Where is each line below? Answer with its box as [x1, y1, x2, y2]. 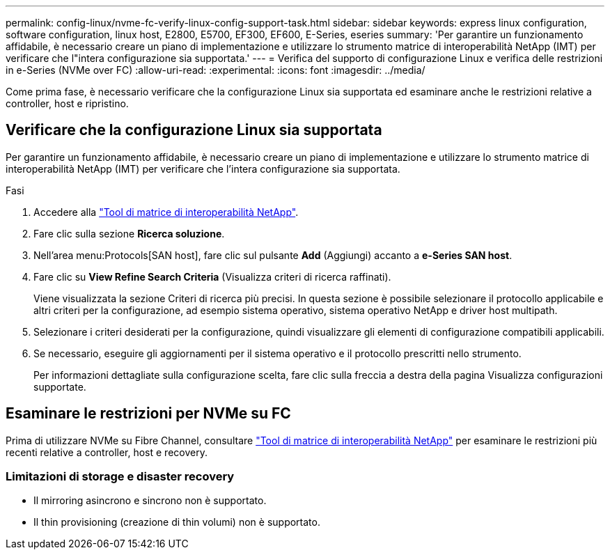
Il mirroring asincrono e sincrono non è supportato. [33, 494, 267, 507]
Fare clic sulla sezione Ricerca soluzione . [33, 227, 225, 240]
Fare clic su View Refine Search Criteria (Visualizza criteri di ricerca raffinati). [33, 270, 391, 283]
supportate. [33, 380, 86, 393]
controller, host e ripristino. [6, 97, 129, 109]
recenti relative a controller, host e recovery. [6, 446, 208, 458]
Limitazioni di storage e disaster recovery [6, 469, 235, 484]
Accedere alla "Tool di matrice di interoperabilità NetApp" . [33, 205, 299, 218]
